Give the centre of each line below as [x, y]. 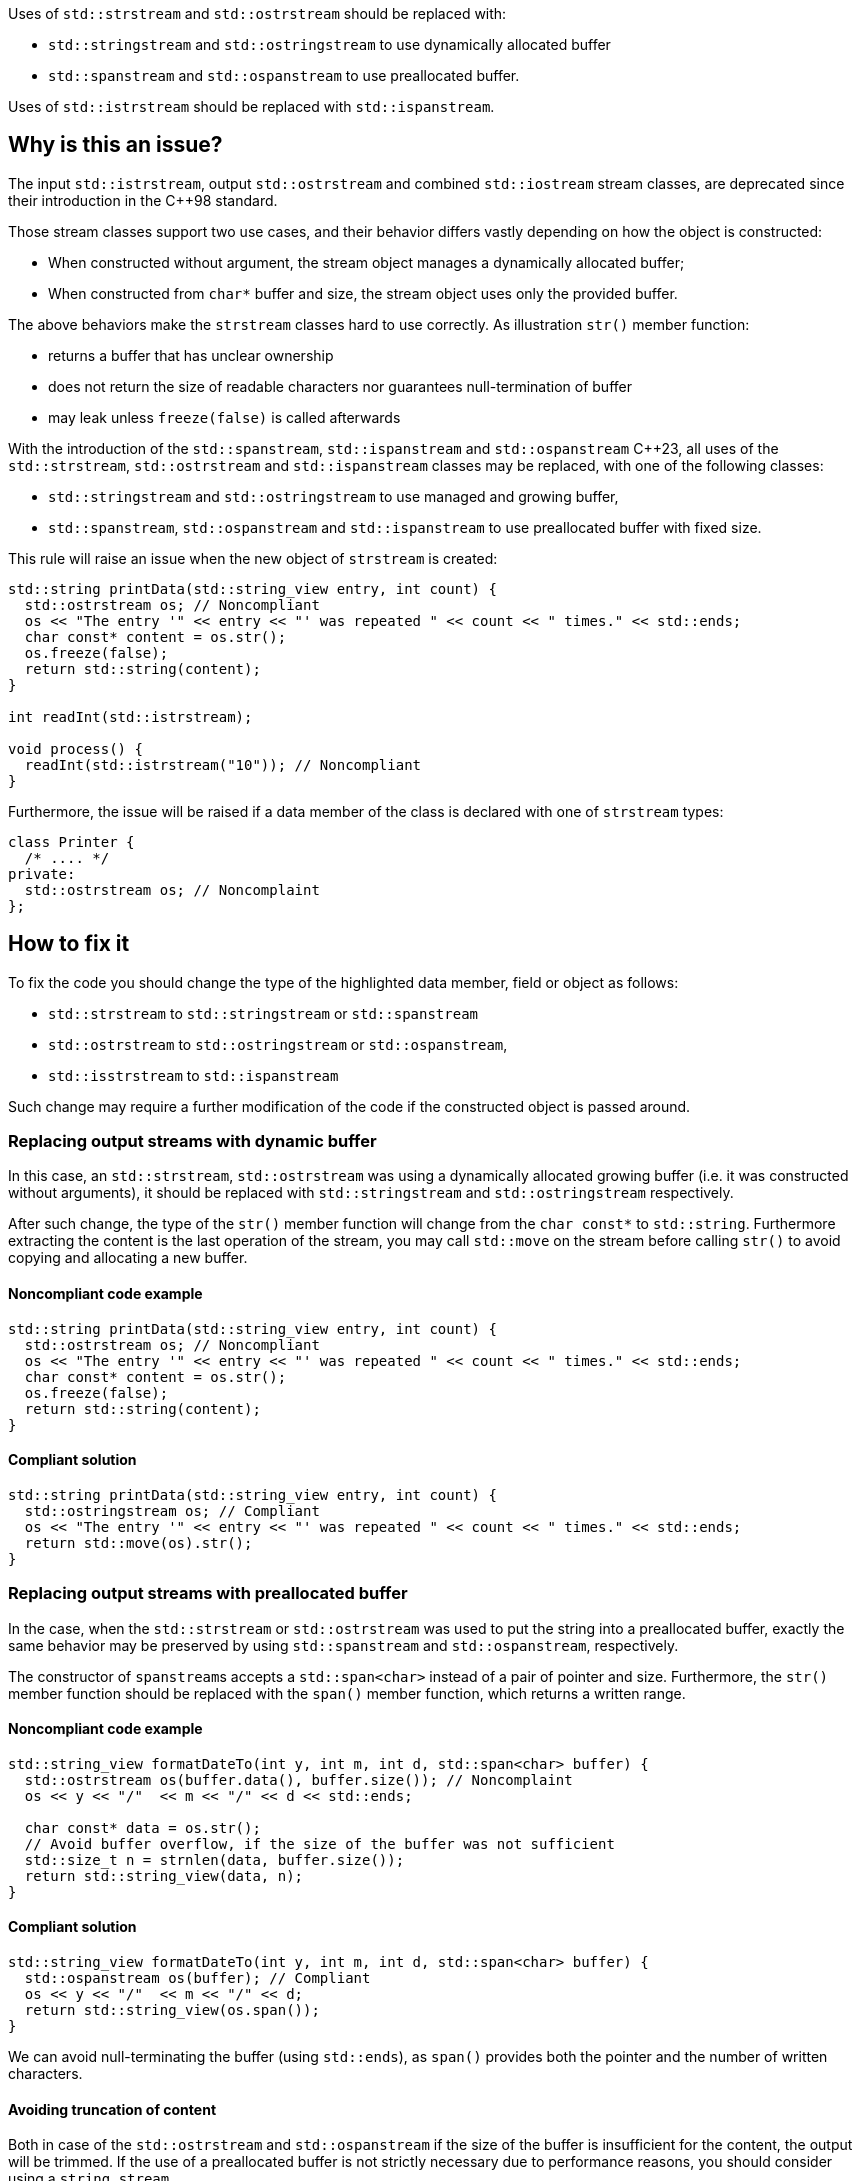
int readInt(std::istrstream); [130, 716]
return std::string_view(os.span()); [172, 2010]
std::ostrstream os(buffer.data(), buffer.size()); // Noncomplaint [298, 1779]
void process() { [75, 748]
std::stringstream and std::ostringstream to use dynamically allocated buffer [329, 44]
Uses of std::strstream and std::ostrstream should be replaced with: [257, 13]
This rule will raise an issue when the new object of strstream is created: [253, 558]
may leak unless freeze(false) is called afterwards [224, 417]
